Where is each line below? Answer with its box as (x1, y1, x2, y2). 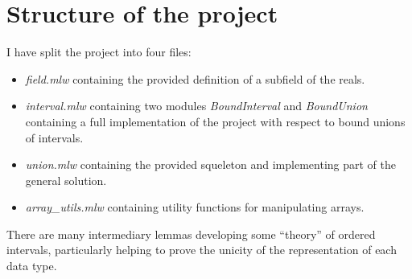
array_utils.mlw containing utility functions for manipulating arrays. (25, 199, 365, 215)
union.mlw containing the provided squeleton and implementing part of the (25, 156, 396, 173)
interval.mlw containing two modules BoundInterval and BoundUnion (25, 97, 368, 114)
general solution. (25, 171, 107, 188)
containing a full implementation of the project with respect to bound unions (25, 113, 406, 129)
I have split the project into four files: (6, 43, 192, 60)
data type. (6, 257, 57, 274)
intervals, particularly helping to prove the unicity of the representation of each (6, 241, 397, 258)
